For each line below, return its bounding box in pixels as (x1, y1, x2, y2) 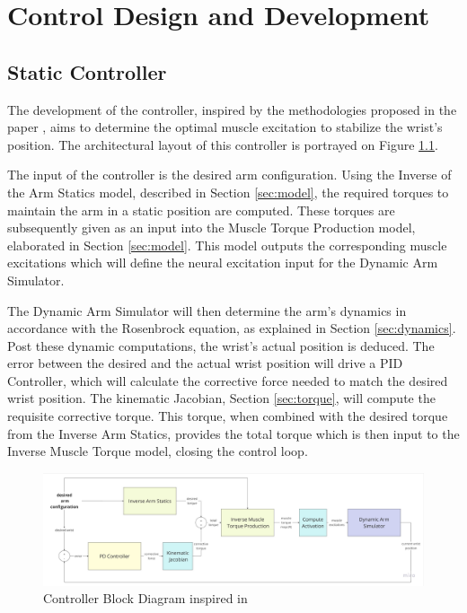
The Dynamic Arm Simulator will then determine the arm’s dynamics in (7, 301, 407, 320)
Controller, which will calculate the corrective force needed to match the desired (7, 371, 448, 390)
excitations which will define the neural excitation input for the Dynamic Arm (7, 253, 438, 272)
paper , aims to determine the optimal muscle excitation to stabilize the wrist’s (7, 118, 443, 136)
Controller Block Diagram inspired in (43, 589, 248, 608)
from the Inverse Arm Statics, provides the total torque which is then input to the (7, 424, 460, 442)
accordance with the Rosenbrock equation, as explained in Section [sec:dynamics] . (7, 319, 456, 337)
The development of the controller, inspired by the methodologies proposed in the (7, 100, 457, 118)
